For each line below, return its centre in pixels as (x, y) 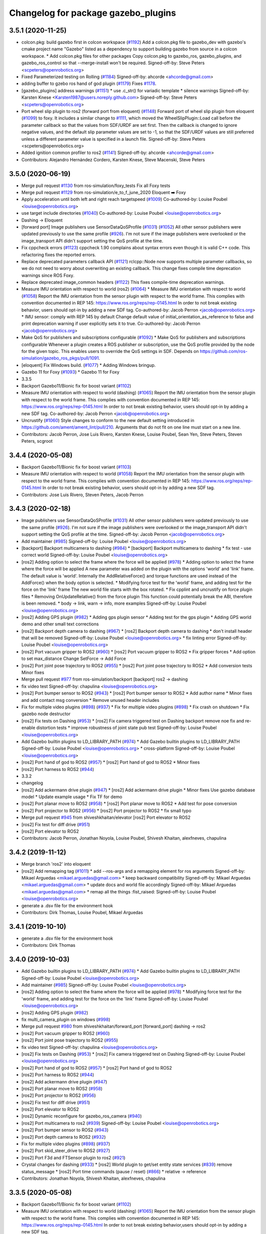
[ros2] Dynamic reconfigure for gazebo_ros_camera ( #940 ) (82, 1116)
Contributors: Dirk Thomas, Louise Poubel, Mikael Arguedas (82, 913)
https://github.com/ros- (224, 351)
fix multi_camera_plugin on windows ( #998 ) (66, 1019)
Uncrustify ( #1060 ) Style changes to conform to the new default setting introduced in (108, 420)
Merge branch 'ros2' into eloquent (56, 864)
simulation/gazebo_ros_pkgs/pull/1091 (60, 358)
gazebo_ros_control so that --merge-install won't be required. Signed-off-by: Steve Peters (113, 63)
